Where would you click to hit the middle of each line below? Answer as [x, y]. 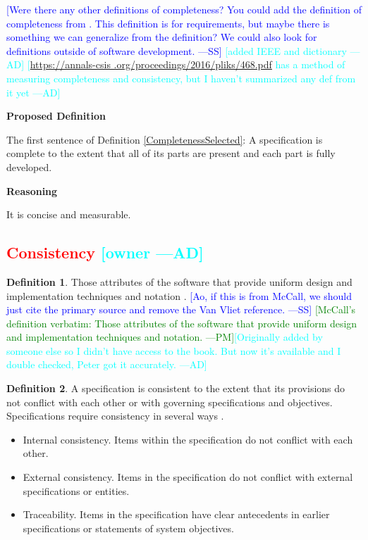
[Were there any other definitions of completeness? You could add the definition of [184, 9]
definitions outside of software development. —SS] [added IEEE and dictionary [177, 50]
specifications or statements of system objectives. [128, 528]
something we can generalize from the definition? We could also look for [162, 37]
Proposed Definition [56, 116]
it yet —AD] [33, 92]
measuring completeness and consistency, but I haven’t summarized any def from [181, 78]
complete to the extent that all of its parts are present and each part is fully [171, 153]
